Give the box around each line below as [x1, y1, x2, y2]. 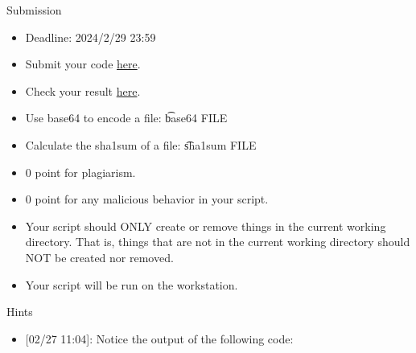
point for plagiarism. [35, 163, 136, 180]
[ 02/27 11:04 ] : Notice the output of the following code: [25, 330, 294, 347]
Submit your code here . [25, 55, 141, 72]
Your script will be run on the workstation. [25, 276, 238, 293]
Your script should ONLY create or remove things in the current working [25, 217, 386, 234]
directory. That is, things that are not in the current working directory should [25, 233, 410, 250]
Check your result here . [25, 82, 141, 99]
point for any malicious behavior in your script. [35, 191, 269, 207]
